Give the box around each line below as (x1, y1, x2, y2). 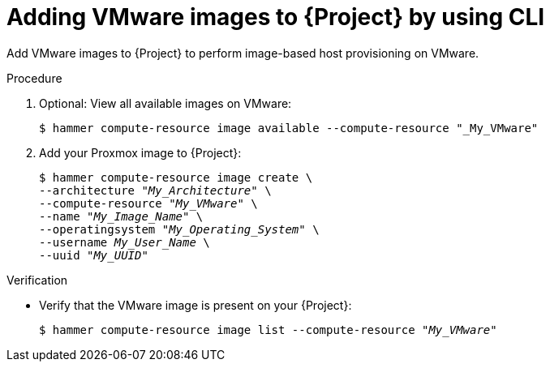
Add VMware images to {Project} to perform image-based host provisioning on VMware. (6, 45, 479, 60)
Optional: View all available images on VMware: (39, 96, 292, 110)
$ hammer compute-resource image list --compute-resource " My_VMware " (39, 323, 497, 336)
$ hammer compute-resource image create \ (39, 170, 313, 184)
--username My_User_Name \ (39, 235, 210, 249)
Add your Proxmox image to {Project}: (39, 145, 242, 160)
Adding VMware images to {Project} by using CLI (6, 3, 545, 31)
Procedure (6, 71, 62, 85)
